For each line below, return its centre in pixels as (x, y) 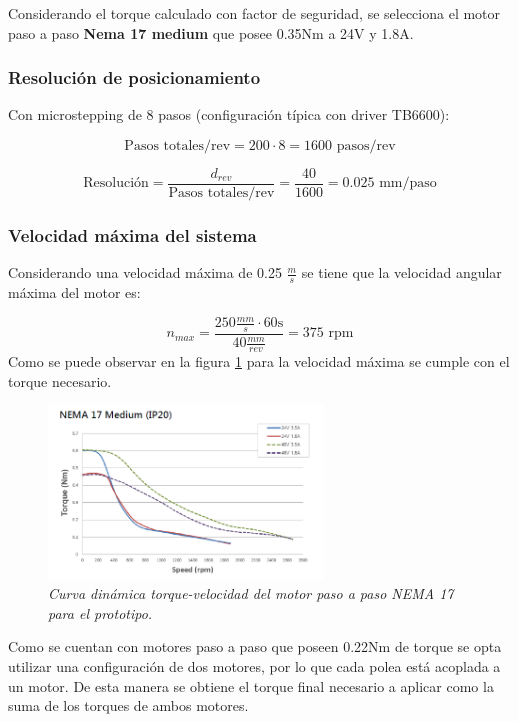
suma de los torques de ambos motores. (128, 705)
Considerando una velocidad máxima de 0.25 (145, 272)
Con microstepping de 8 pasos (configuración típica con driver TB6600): (229, 114)
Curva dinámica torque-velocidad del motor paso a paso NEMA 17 (251, 593)
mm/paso (408, 183)
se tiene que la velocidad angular (401, 272)
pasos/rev (366, 146)
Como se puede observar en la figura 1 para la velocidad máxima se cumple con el (259, 360)
